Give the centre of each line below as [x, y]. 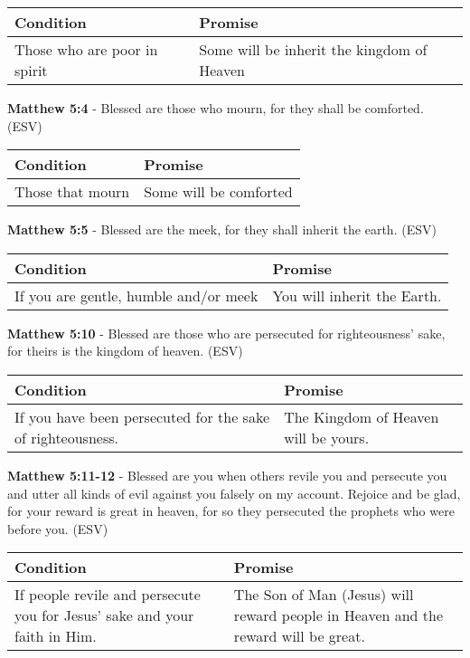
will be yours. [327, 437]
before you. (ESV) [58, 528]
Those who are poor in [86, 49]
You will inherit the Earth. [357, 295]
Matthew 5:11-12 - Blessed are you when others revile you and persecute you [227, 475]
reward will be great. [299, 636]
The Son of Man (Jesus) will [324, 595]
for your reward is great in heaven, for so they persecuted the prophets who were [231, 511]
